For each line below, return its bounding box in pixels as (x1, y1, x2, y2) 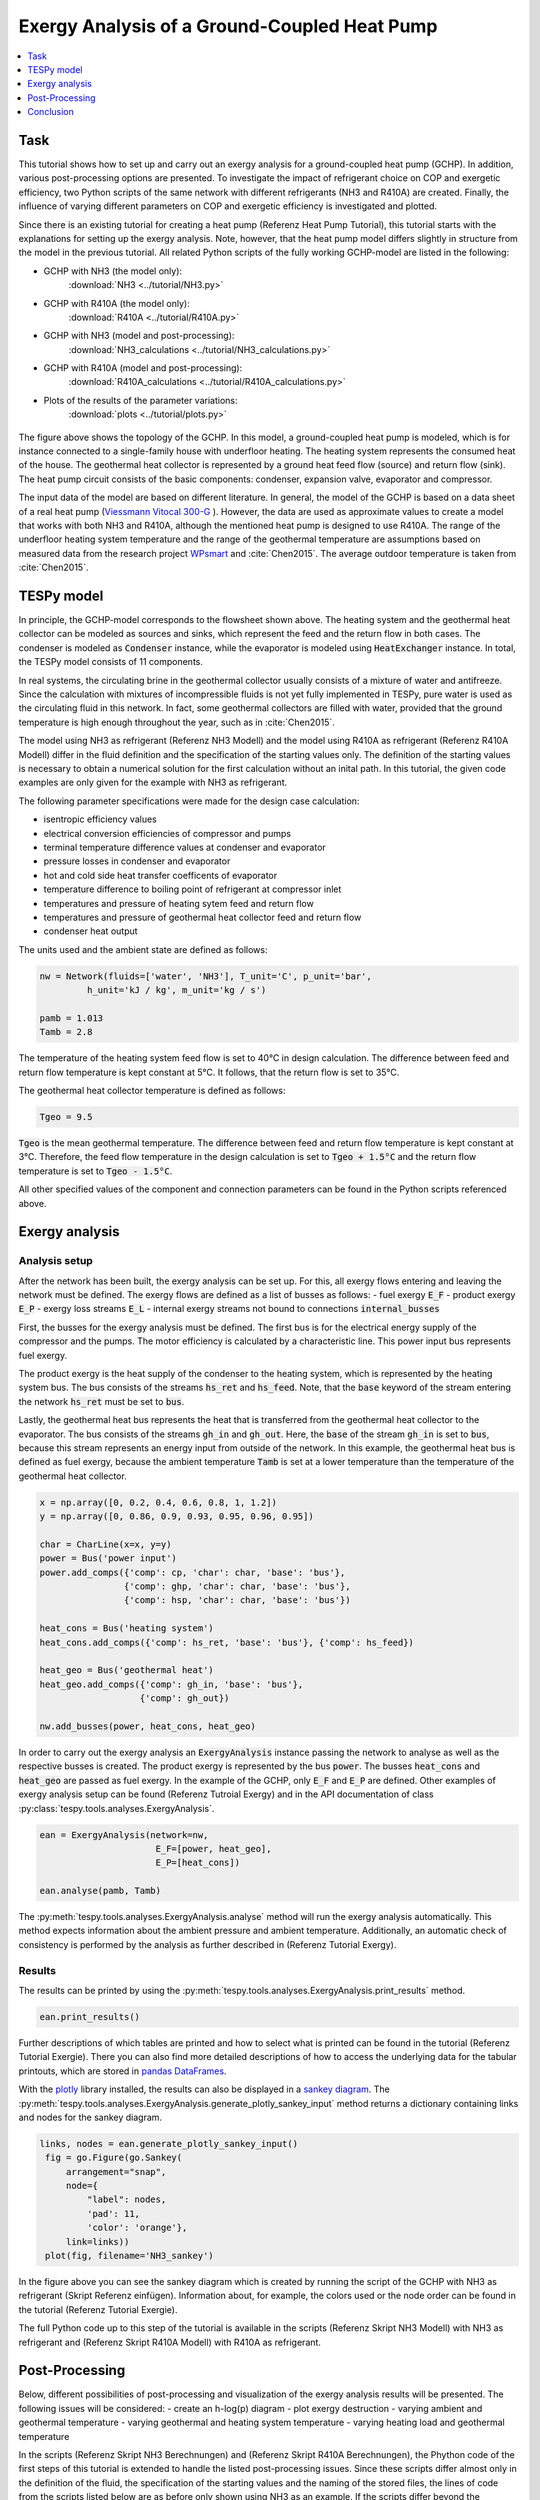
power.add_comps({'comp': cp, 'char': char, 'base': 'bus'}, (39, 1566, 346, 1578)
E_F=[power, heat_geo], (155, 1843, 272, 1854)
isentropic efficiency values (43, 813, 157, 825)
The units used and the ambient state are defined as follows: (18, 943, 268, 955)
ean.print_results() (39, 2011, 140, 2022)
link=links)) (65, 2236, 130, 2247)
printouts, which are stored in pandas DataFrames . (18, 2065, 227, 2077)
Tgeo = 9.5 (39, 1111, 93, 1122)
